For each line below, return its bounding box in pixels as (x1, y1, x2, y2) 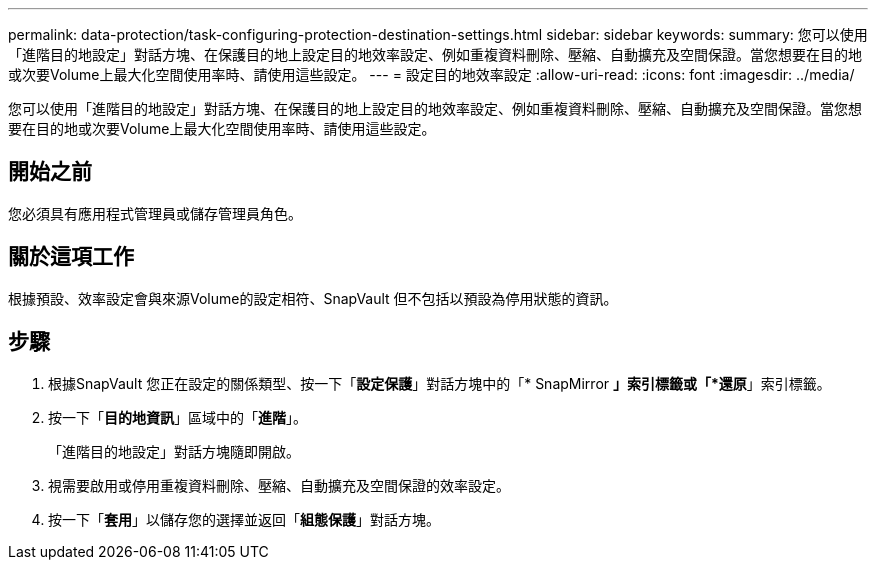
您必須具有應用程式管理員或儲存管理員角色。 (8, 204, 302, 222)
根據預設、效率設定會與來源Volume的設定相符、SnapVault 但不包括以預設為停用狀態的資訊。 (8, 289, 618, 307)
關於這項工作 (8, 244, 134, 270)
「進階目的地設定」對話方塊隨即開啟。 (48, 442, 300, 460)
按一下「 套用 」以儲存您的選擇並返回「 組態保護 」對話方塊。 (48, 510, 440, 528)
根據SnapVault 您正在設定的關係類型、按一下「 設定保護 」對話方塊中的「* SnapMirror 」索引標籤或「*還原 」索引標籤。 (48, 374, 831, 392)
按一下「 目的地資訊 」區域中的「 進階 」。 (48, 408, 307, 426)
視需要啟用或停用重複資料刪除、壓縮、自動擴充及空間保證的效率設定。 (48, 476, 510, 494)
